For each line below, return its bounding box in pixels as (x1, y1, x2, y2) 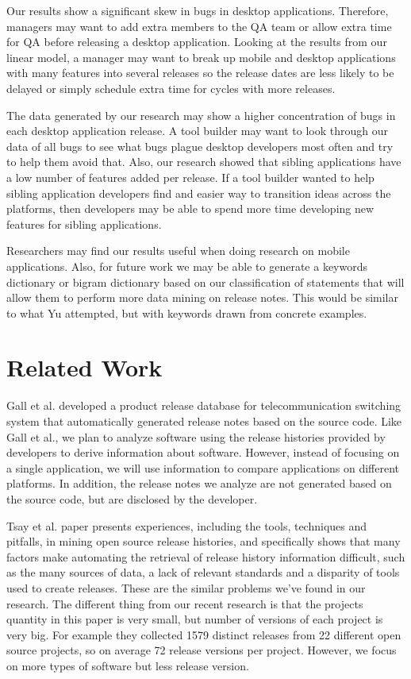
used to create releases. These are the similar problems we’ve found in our (6, 579, 366, 596)
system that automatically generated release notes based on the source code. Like (6, 413, 402, 429)
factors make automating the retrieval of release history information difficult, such (6, 548, 405, 565)
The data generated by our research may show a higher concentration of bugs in (6, 106, 396, 123)
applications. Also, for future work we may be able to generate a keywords (6, 257, 368, 274)
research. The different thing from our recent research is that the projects (6, 595, 363, 611)
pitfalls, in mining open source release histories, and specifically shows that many (6, 533, 401, 550)
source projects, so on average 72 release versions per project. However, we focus (6, 642, 397, 658)
